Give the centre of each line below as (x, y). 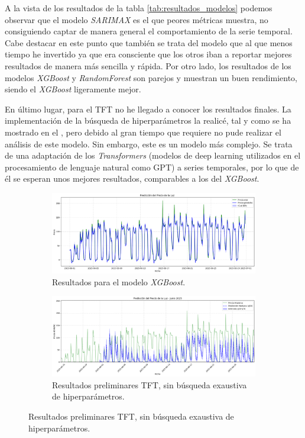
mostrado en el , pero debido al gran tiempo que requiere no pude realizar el (143, 132)
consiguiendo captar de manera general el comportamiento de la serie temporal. (149, 31)
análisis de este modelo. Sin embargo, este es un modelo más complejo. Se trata (149, 144)
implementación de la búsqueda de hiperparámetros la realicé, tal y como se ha (148, 120)
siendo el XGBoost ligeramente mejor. (73, 89)
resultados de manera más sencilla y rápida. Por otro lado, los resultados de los (148, 65)
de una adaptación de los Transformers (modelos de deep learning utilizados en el (153, 155)
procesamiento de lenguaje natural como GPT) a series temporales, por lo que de (152, 167)
